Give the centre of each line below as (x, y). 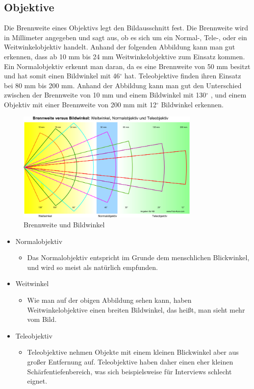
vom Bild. (42, 319)
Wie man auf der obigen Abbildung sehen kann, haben (109, 300)
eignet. (37, 381)
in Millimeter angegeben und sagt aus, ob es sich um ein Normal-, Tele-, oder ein (126, 37)
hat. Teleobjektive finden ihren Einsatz (183, 76)
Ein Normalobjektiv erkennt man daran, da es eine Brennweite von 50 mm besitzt (127, 66)
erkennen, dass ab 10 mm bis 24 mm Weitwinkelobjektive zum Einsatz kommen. (125, 56)
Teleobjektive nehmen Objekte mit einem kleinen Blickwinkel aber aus (133, 352)
